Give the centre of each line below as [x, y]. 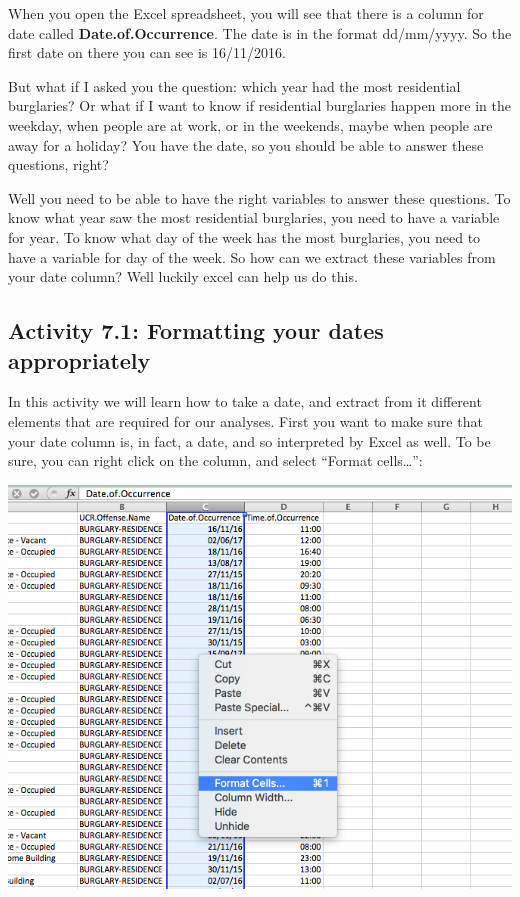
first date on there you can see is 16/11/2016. [147, 52]
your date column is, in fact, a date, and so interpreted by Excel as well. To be [249, 440]
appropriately [79, 359]
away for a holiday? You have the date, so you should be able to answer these [246, 144]
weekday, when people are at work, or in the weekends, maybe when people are [250, 124]
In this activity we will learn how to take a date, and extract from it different [245, 401]
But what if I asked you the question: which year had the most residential [234, 85]
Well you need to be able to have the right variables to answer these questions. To [259, 197]
